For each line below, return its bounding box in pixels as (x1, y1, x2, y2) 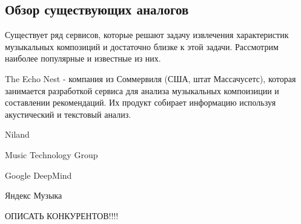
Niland (5, 128, 30, 141)
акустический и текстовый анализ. (5, 107, 131, 120)
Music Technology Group (5, 148, 98, 161)
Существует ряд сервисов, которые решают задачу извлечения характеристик (5, 28, 289, 41)
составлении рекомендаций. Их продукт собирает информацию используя (5, 96, 276, 109)
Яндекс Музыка (5, 189, 62, 202)
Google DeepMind (5, 168, 72, 181)
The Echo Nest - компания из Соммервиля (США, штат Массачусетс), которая (5, 72, 296, 85)
